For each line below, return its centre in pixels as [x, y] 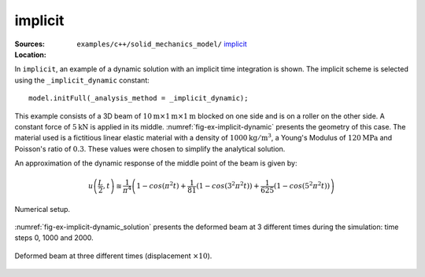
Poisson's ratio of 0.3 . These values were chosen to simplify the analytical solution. [150, 148]
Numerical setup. [42, 209]
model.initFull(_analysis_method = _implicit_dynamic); [139, 98]
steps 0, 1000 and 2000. [54, 238]
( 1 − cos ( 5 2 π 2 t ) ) [302, 186]
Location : [30, 54]
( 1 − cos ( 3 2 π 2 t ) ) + [228, 186]
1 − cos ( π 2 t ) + [161, 186]
